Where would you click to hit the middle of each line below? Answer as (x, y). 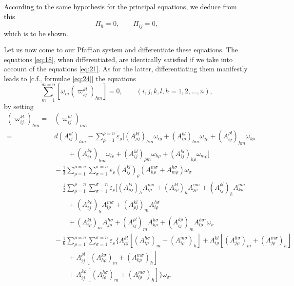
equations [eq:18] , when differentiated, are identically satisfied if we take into (118, 59)
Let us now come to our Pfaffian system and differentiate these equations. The (121, 50)
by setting (19, 106)
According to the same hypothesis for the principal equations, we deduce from (120, 6)
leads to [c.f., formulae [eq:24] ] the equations (70, 78)
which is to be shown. (36, 33)
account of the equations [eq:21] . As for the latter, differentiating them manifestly (126, 69)
